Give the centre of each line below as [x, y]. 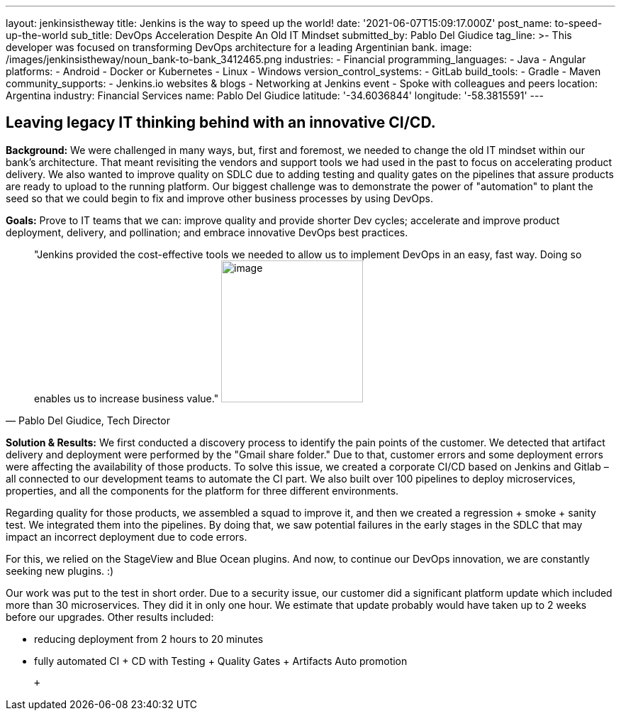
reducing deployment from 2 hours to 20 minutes [149, 639]
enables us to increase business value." [127, 398]
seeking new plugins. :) [60, 571]
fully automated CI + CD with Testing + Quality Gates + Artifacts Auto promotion [221, 661]
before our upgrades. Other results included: [110, 617]
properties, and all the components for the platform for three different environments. [202, 490]
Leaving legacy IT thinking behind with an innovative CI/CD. [221, 123]
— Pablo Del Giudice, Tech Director [88, 420]
